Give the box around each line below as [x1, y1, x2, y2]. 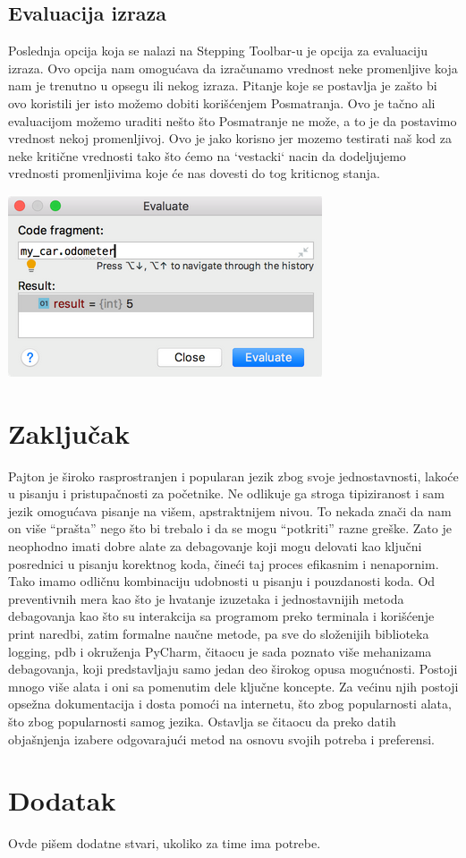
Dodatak [8, 782, 116, 819]
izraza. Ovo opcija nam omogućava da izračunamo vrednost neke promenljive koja [8, 58, 458, 77]
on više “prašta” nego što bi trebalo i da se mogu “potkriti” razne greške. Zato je [8, 519, 452, 538]
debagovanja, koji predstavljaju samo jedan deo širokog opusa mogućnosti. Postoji [8, 659, 458, 678]
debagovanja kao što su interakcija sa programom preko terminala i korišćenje [8, 607, 435, 625]
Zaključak [8, 414, 130, 451]
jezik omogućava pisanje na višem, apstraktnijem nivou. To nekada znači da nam [8, 501, 452, 520]
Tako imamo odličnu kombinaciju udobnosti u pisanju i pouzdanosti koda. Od [8, 572, 436, 590]
